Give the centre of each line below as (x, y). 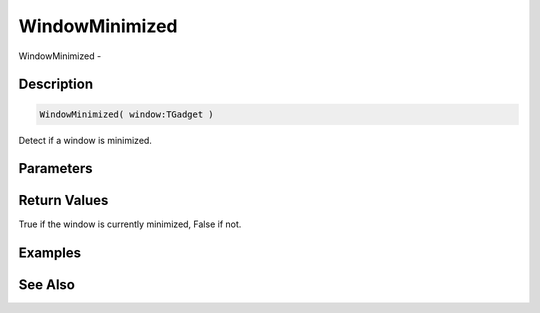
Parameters (55, 168)
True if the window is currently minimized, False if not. (130, 224)
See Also (46, 285)
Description (56, 84)
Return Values (63, 200)
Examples (50, 253)
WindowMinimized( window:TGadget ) (126, 114)
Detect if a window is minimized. (85, 140)
